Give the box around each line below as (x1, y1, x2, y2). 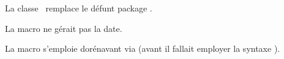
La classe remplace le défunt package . (5, 2, 152, 14)
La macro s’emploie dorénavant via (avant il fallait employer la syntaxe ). (5, 42, 280, 55)
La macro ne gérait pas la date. (5, 22, 122, 34)
